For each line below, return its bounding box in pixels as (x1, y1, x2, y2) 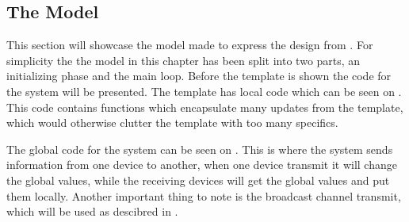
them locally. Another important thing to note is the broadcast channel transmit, (6, 187, 401, 204)
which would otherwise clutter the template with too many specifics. (6, 114, 338, 131)
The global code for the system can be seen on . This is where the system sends (6, 140, 393, 157)
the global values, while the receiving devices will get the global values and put (6, 171, 390, 188)
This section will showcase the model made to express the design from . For (6, 36, 373, 53)
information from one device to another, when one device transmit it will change (6, 156, 397, 173)
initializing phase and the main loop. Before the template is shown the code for (6, 67, 392, 84)
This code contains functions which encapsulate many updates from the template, (6, 98, 403, 115)
